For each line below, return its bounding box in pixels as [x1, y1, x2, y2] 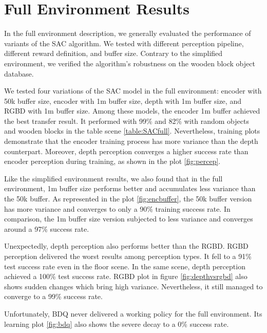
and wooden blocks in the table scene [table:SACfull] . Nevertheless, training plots [4, 125, 260, 136]
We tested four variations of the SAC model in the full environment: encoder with [4, 85, 262, 96]
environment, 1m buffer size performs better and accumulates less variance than [4, 183, 256, 194]
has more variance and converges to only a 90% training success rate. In [4, 203, 231, 214]
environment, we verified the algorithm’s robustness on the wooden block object [4, 58, 255, 68]
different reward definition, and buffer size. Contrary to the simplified [4, 48, 223, 59]
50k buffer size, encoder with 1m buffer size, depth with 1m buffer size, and [4, 95, 241, 106]
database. [4, 68, 34, 79]
